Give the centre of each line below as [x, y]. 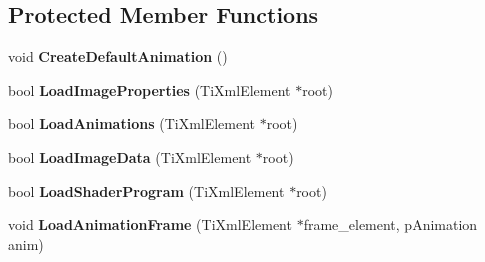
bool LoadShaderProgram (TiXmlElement [146, 190]
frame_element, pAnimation [390, 224]
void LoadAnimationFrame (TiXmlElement [150, 224]
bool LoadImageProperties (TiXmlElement [149, 89]
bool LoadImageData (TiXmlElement [130, 156]
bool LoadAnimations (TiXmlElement [132, 123]
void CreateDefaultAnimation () [118, 56]
